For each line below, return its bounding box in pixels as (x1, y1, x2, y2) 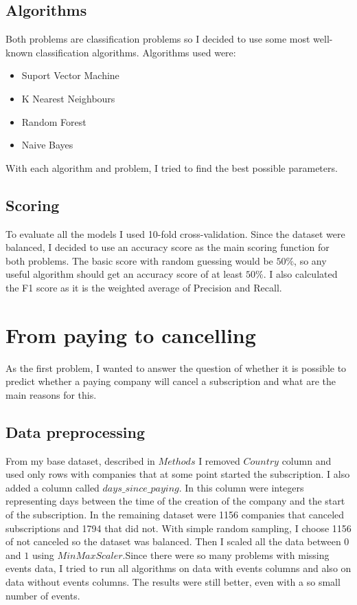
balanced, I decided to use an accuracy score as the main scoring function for (5, 240, 330, 254)
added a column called (5, 480, 100, 494)
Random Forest (21, 114, 87, 129)
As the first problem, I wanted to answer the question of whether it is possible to (5, 360, 347, 375)
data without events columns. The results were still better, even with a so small (5, 574, 341, 588)
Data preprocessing (5, 421, 146, 442)
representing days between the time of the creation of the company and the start (5, 494, 345, 508)
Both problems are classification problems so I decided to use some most (5, 32, 310, 46)
